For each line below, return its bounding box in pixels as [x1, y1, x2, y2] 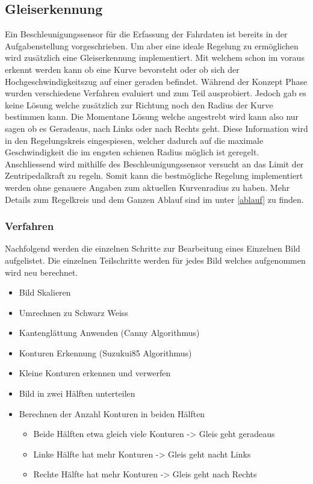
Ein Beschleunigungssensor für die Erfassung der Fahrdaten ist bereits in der [5, 28, 288, 40]
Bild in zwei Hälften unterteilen [19, 387, 135, 400]
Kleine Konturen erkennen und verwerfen [19, 367, 171, 379]
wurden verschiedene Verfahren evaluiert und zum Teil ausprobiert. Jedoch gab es [5, 87, 306, 99]
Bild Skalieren [19, 286, 71, 299]
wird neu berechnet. [5, 265, 78, 278]
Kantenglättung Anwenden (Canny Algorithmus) [19, 326, 200, 339]
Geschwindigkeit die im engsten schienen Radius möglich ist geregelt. [5, 146, 259, 158]
